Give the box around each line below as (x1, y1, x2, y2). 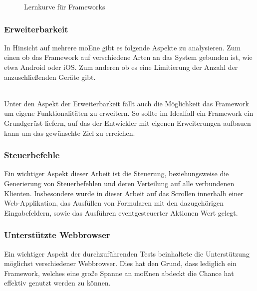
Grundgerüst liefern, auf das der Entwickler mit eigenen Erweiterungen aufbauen (4, 117, 251, 128)
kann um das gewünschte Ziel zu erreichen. (4, 127, 135, 138)
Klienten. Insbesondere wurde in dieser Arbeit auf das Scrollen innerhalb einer (4, 188, 244, 198)
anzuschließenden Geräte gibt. (4, 71, 96, 82)
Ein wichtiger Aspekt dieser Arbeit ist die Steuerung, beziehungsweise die (4, 168, 229, 179)
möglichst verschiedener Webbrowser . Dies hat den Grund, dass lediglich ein (4, 258, 237, 269)
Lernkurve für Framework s (24, 1, 105, 11)
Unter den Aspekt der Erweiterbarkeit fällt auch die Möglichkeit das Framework (4, 98, 249, 108)
